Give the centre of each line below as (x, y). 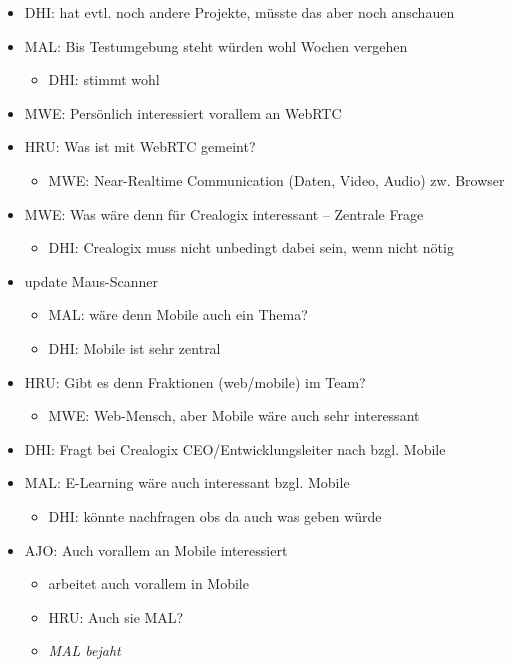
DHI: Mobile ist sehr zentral (134, 347)
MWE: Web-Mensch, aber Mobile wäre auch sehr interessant (234, 415)
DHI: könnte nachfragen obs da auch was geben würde (215, 515)
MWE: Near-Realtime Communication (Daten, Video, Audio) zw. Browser (276, 179)
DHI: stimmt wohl (104, 79)
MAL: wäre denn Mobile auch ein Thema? (178, 314)
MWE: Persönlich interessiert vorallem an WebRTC (183, 112)
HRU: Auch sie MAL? (116, 616)
